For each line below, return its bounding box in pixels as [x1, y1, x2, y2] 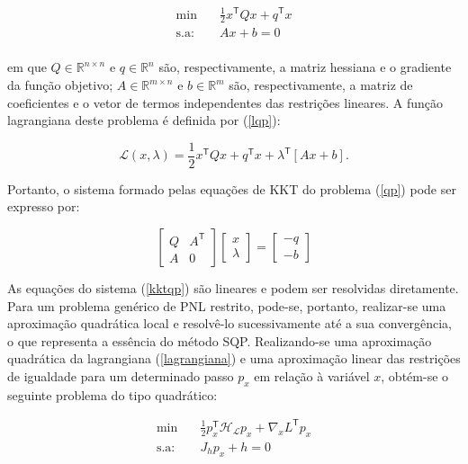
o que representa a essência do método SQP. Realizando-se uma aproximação [7, 331, 432, 350]
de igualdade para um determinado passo [7, 367, 234, 386]
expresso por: [7, 197, 80, 216]
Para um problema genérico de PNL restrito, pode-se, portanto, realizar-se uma [7, 296, 446, 315]
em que [7, 58, 47, 76]
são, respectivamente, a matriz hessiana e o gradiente [158, 58, 452, 76]
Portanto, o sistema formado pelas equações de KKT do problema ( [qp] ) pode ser [7, 179, 456, 198]
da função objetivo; [7, 76, 113, 94]
